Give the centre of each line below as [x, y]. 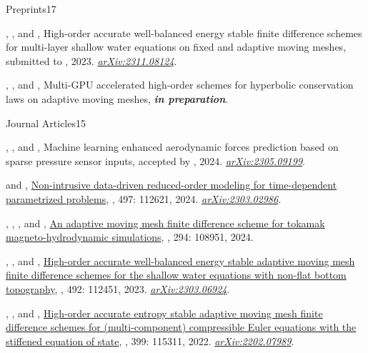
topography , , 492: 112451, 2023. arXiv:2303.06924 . [118, 288]
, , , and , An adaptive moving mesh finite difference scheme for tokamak [165, 223]
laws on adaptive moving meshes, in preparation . [117, 98]
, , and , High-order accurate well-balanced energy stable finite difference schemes [184, 33]
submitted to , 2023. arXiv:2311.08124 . [91, 60]
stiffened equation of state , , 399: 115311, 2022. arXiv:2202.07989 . [150, 340]
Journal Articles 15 [46, 123]
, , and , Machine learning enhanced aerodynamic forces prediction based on [172, 147]
